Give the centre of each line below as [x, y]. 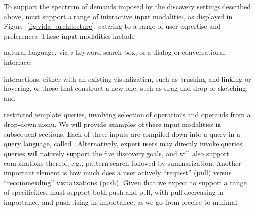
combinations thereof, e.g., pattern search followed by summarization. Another [123, 163]
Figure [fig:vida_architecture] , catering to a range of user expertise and [112, 26]
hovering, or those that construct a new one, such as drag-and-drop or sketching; [126, 88]
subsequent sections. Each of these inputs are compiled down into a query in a [122, 134]
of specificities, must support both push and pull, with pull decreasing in [114, 192]
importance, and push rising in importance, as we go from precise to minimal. [122, 201]
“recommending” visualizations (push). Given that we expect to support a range [125, 182]
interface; [18, 62]
